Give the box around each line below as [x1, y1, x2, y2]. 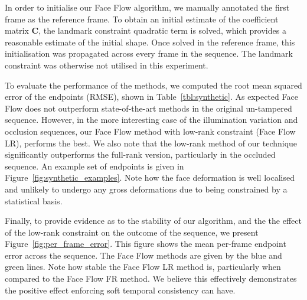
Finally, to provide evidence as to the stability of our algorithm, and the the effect [5, 214, 302, 227]
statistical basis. [5, 194, 63, 207]
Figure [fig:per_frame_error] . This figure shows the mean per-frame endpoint [5, 237, 286, 250]
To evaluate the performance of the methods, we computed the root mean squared [5, 79, 302, 91]
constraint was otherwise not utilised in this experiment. [5, 58, 208, 71]
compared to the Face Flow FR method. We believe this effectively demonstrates [5, 272, 297, 285]
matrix [5, 24, 29, 37]
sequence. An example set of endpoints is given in [5, 159, 184, 172]
